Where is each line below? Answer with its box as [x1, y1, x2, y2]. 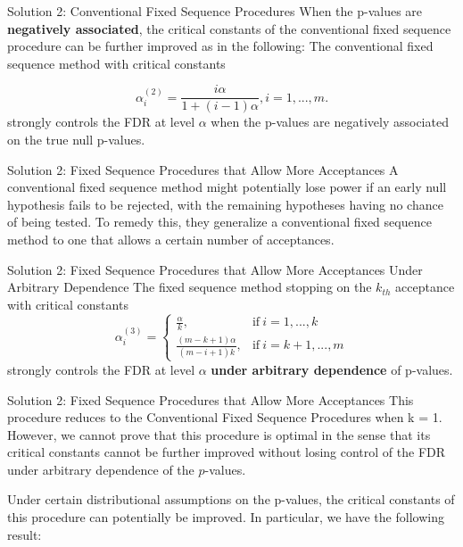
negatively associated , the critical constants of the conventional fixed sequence [7, 19, 451, 37]
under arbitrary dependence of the [7, 460, 194, 478]
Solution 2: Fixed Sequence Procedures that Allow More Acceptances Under [7, 260, 423, 278]
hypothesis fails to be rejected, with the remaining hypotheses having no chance [7, 195, 443, 213]
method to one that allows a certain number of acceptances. [7, 230, 335, 248]
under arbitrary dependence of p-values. [211, 360, 453, 378]
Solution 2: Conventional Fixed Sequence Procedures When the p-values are [7, 2, 423, 20]
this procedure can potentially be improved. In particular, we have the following [7, 508, 444, 526]
